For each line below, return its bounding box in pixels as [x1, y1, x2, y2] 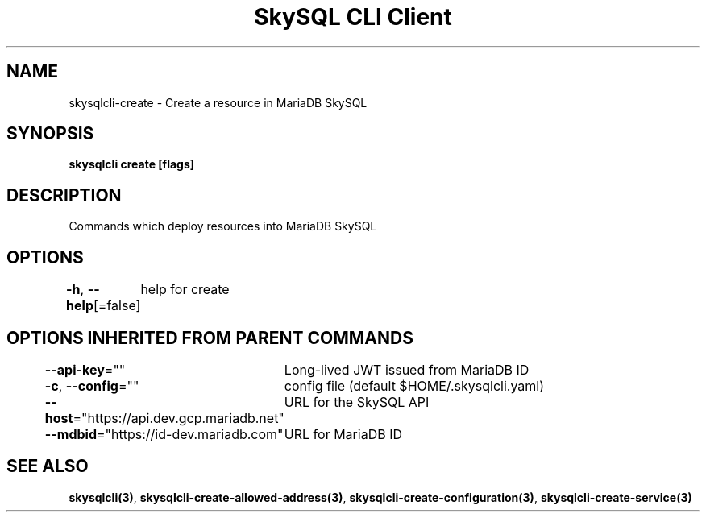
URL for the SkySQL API [284, 393, 430, 410]
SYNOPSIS [6, 123, 94, 144]
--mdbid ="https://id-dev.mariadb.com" [44, 425, 284, 442]
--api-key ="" [44, 361, 126, 378]
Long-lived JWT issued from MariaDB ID [284, 361, 529, 378]
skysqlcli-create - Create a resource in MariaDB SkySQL [69, 95, 368, 110]
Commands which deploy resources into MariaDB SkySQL [69, 219, 377, 234]
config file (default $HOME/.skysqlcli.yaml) [284, 377, 545, 394]
